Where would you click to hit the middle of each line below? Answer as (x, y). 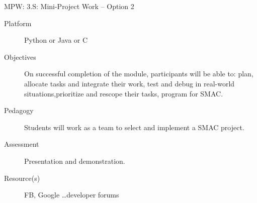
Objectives (20, 57)
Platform (18, 23)
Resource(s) (22, 178)
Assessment (22, 144)
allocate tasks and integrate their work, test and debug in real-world (130, 83)
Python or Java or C (56, 40)
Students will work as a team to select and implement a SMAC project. (134, 127)
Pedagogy (19, 110)
